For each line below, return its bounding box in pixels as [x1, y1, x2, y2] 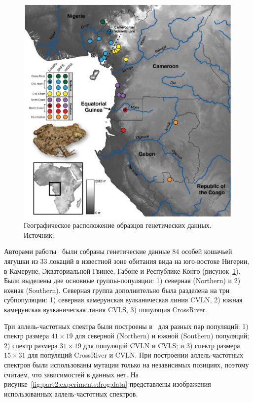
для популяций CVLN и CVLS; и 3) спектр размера [83, 340, 240, 350]
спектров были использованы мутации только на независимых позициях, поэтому [4, 359, 249, 369]
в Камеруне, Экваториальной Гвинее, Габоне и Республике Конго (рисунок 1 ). [4, 265, 241, 276]
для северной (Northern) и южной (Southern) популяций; [75, 330, 250, 341]
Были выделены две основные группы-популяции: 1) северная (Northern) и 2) [4, 275, 241, 286]
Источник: [24, 229, 54, 240]
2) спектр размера [4, 340, 58, 350]
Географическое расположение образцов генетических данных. [24, 220, 212, 230]
